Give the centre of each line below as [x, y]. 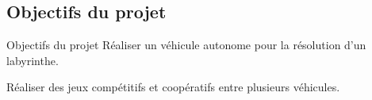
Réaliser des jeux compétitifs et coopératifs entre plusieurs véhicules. [173, 87]
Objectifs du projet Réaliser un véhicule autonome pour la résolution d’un [186, 45]
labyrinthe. [33, 60]
